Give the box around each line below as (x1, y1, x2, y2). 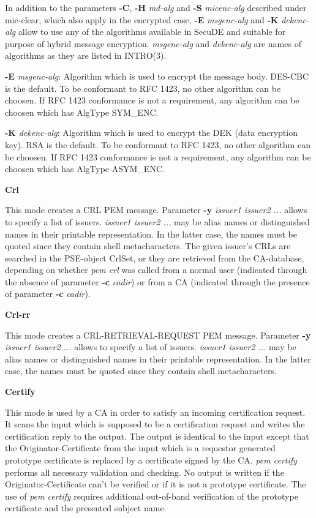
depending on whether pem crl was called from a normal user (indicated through (5, 263, 307, 276)
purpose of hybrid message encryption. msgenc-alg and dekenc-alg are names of (5, 37, 301, 50)
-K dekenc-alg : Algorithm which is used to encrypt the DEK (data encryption (5, 126, 298, 139)
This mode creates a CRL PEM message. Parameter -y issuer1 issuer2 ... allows (5, 203, 307, 216)
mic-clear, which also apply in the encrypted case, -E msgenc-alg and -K (5, 13, 279, 26)
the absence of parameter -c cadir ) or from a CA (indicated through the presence (5, 275, 310, 288)
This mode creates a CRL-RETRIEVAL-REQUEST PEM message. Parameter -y (5, 328, 311, 341)
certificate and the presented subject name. (5, 501, 167, 514)
